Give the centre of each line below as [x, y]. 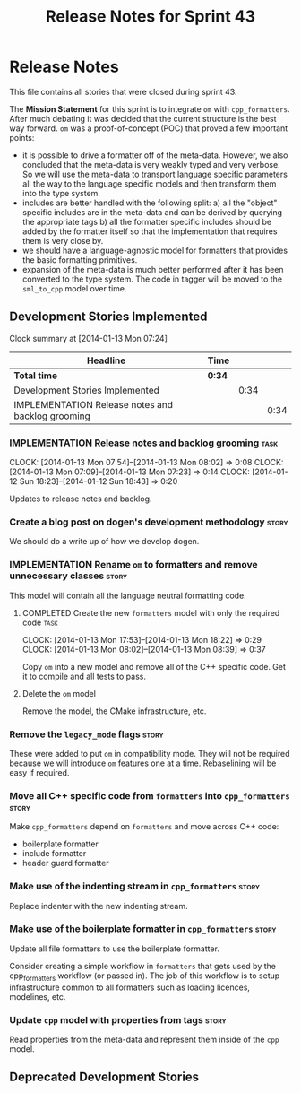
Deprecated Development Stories [104, 1077]
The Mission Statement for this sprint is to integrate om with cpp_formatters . [150, 108]
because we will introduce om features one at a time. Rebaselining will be [143, 763]
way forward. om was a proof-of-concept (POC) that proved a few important [149, 128]
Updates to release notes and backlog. [81, 499]
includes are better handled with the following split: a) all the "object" [150, 203]
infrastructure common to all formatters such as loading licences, [130, 987]
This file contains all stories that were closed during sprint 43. [123, 91]
